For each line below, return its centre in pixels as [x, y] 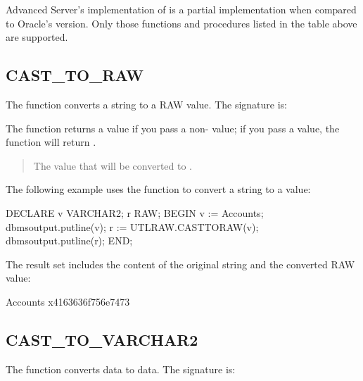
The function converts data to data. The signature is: [121, 369]
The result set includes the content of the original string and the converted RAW [180, 264]
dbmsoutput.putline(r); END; [69, 241]
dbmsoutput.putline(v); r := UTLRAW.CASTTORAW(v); [132, 226]
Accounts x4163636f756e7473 [68, 301]
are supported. [37, 37]
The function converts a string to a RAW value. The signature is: [146, 104]
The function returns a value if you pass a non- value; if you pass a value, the [173, 128]
